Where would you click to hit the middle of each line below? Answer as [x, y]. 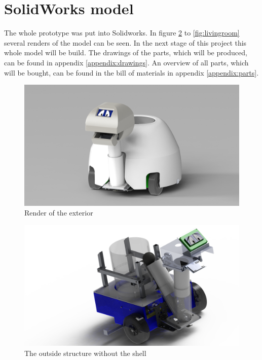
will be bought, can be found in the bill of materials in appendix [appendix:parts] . [132, 72]
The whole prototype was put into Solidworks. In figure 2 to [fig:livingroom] [122, 33]
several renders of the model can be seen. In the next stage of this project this [125, 42]
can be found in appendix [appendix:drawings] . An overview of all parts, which [126, 62]
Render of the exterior [59, 213]
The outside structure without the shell [85, 353]
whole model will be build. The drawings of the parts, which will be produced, [126, 52]
